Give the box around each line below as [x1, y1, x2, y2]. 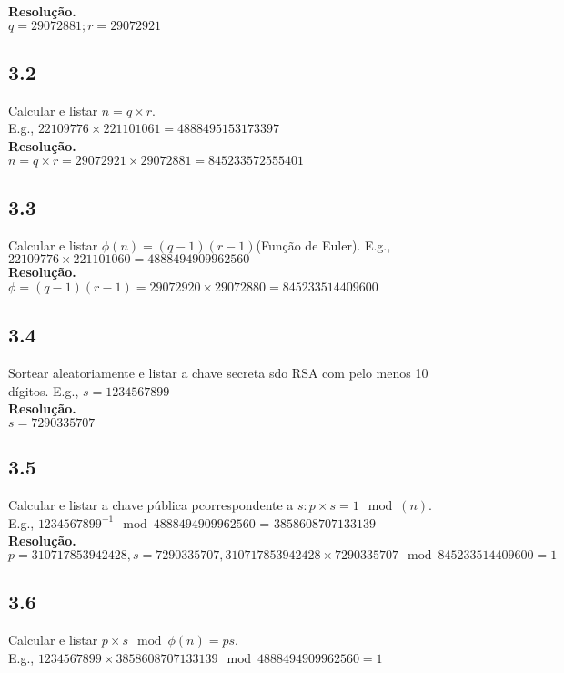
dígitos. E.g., [8, 381, 79, 400]
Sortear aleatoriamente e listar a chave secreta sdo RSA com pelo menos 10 [8, 363, 428, 382]
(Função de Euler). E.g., [256, 235, 391, 254]
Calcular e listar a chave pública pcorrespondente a [8, 495, 294, 515]
